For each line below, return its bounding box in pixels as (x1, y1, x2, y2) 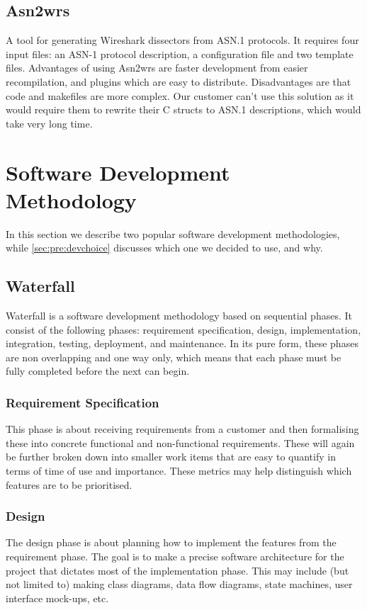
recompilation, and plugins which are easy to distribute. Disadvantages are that (6, 74, 351, 89)
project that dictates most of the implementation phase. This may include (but (6, 563, 349, 577)
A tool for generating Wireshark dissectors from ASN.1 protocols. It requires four (6, 33, 359, 47)
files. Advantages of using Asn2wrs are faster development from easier (6, 60, 308, 75)
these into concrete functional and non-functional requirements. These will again (6, 435, 355, 450)
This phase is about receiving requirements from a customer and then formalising (6, 422, 359, 436)
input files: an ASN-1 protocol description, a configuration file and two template (6, 46, 354, 61)
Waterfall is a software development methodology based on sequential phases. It (6, 308, 352, 323)
